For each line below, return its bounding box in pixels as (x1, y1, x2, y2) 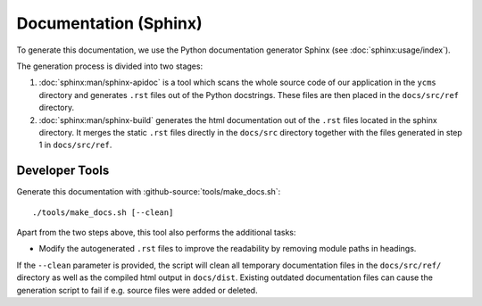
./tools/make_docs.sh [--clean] (32, 207, 174, 218)
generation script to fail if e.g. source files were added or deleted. (16, 285, 258, 295)
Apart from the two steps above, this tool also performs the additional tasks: (16, 227, 296, 237)
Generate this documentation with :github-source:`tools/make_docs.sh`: (16, 186, 281, 197)
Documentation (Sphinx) (16, 13, 203, 33)
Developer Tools (16, 163, 110, 178)
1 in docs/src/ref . (38, 139, 112, 151)
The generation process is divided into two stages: (16, 61, 204, 71)
